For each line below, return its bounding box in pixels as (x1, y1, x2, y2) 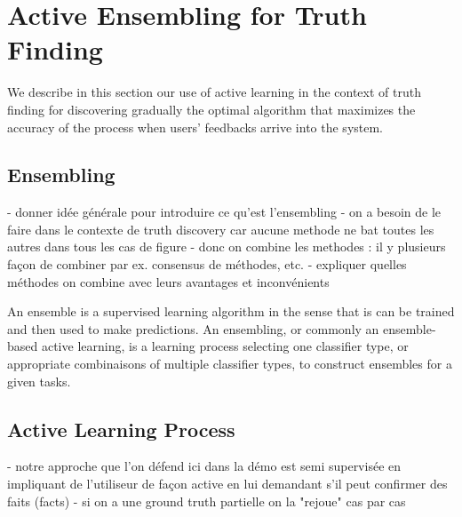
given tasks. (7, 371, 71, 390)
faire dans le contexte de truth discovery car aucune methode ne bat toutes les (7, 219, 434, 238)
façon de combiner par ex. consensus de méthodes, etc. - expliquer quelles (7, 255, 407, 274)
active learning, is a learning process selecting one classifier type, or (41, 337, 409, 355)
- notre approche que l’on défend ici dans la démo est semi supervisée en (7, 457, 402, 475)
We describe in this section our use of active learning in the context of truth (7, 83, 421, 101)
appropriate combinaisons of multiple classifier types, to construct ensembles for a (7, 354, 452, 373)
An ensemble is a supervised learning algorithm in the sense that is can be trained (7, 302, 455, 321)
